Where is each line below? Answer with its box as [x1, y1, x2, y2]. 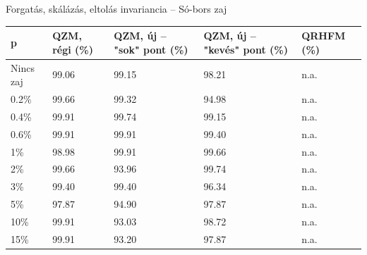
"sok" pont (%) [114, 42, 188, 56]
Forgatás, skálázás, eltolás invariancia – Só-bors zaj [6, 1, 227, 15]
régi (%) [52, 42, 93, 56]
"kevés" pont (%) [203, 42, 288, 56]
